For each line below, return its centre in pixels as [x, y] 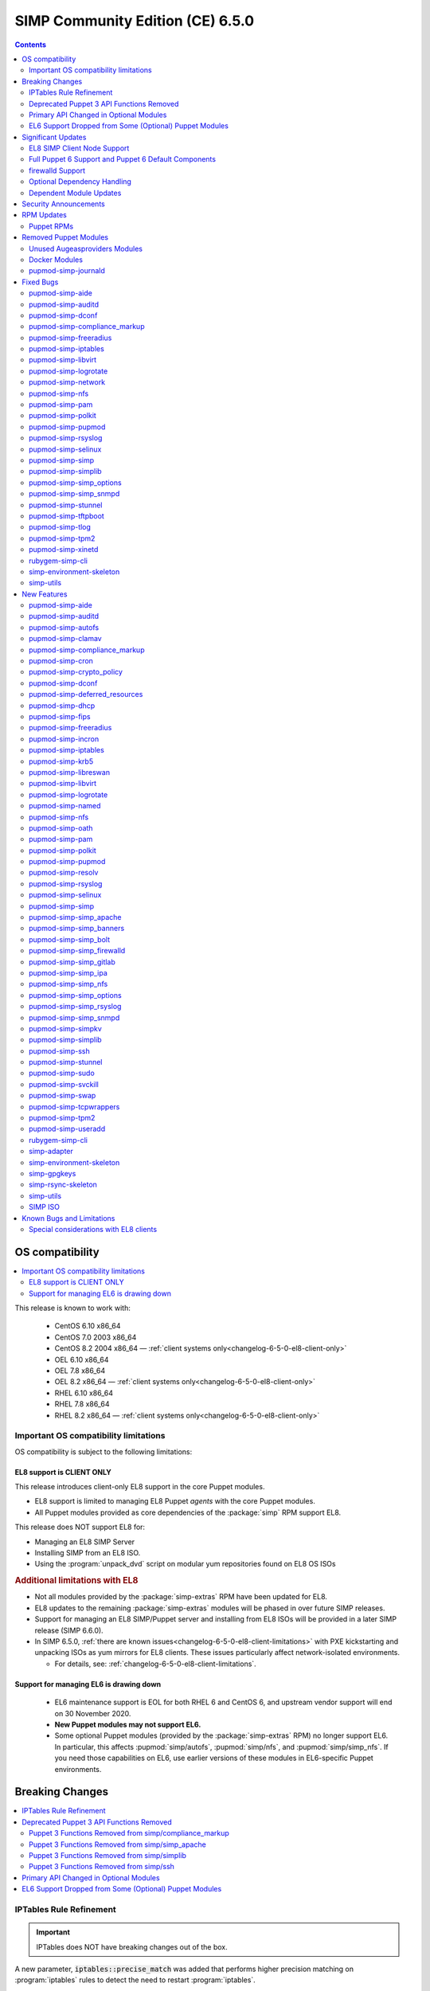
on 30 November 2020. [93, 1713]
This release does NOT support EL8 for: [80, 1527]
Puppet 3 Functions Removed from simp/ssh [102, 1867]
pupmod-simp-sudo [62, 1073]
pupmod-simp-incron [64, 739]
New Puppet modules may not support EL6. [128, 1724]
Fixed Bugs [40, 282]
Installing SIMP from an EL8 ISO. [88, 1553]
